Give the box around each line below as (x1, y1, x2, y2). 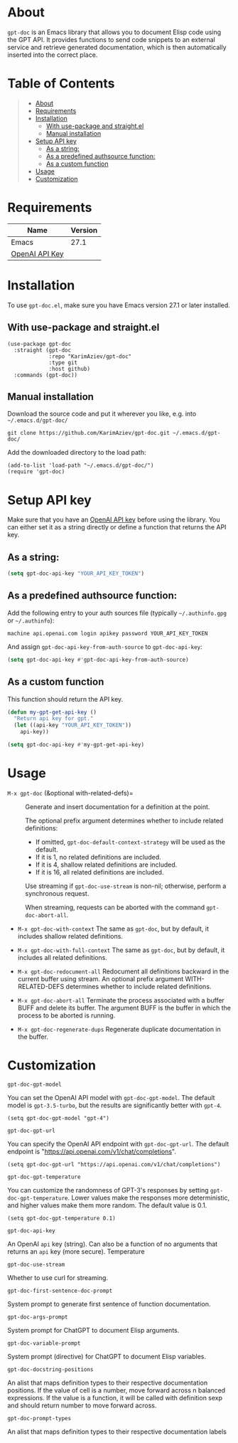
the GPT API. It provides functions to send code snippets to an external (7, 35, 215, 43)
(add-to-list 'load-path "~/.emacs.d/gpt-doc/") (7, 462, 154, 470)
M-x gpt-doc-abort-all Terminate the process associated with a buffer (17, 995, 225, 1004)
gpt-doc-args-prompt (7, 1313, 69, 1321)
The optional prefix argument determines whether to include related (25, 816, 224, 825)
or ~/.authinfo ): (7, 616, 55, 625)
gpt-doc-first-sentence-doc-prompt (7, 1287, 113, 1294)
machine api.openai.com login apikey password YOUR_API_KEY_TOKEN (7, 630, 208, 637)
